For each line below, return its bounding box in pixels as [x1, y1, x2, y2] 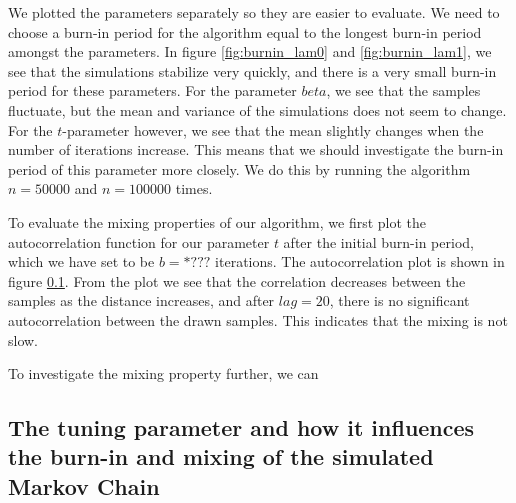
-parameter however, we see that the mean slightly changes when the [62, 119, 484, 140]
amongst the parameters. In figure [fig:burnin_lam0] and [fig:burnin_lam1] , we [8, 41, 492, 62]
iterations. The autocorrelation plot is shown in [215, 251, 505, 272]
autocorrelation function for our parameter [8, 231, 270, 252]
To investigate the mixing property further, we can [8, 363, 319, 384]
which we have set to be [8, 251, 155, 272]
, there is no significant [329, 290, 470, 311]
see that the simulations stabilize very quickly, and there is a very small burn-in [8, 60, 497, 81]
